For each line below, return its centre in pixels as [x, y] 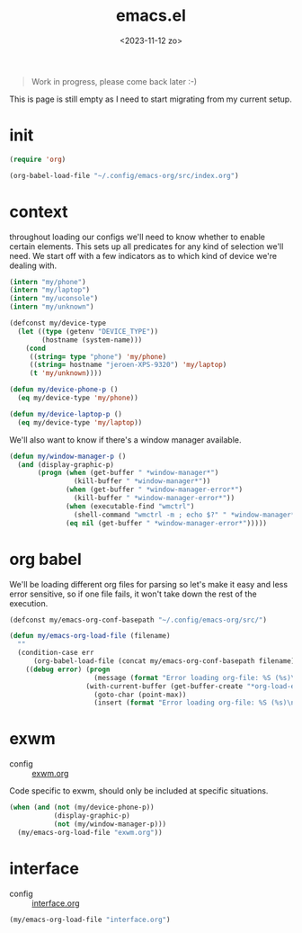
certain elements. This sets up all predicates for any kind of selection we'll [147, 246]
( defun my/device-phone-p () [64, 390]
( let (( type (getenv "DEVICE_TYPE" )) [88, 331]
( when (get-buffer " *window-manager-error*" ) [155, 490]
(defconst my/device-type [58, 323]
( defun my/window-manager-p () [68, 456]
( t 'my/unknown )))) [66, 373]
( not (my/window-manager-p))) [110, 824]
